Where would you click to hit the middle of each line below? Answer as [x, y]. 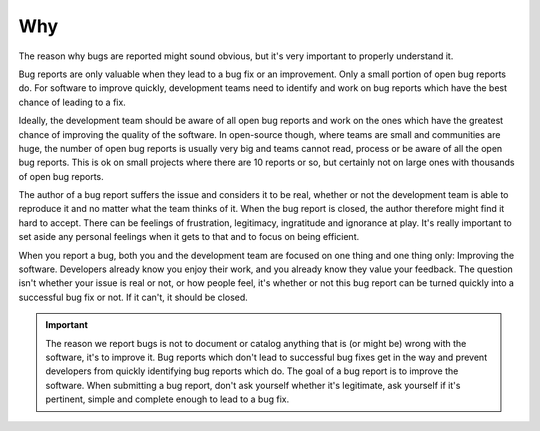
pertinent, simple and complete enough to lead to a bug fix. [167, 399]
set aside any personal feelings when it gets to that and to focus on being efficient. [189, 237]
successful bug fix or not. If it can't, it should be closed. [133, 297]
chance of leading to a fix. [72, 102]
